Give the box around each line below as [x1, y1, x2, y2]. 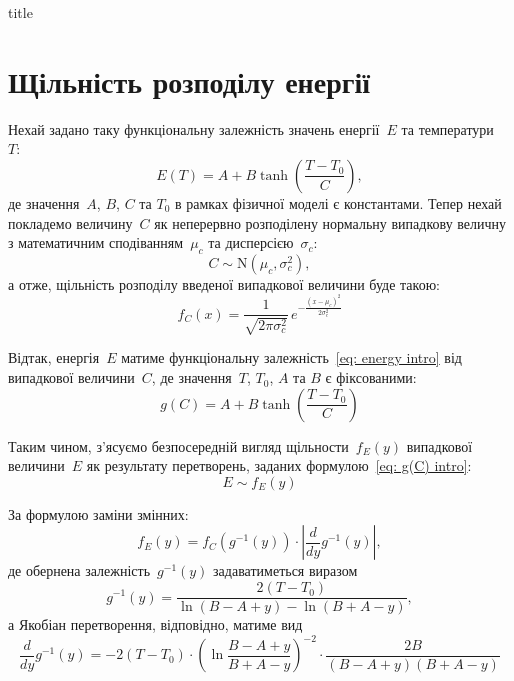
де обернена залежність [8, 560, 151, 581]
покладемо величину [8, 212, 133, 233]
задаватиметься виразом [213, 560, 358, 581]
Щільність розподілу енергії [8, 60, 371, 101]
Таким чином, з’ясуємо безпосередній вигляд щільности [8, 435, 349, 456]
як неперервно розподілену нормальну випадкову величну [154, 212, 507, 233]
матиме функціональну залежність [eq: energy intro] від [121, 347, 462, 368]
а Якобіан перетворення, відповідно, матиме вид [8, 614, 303, 635]
